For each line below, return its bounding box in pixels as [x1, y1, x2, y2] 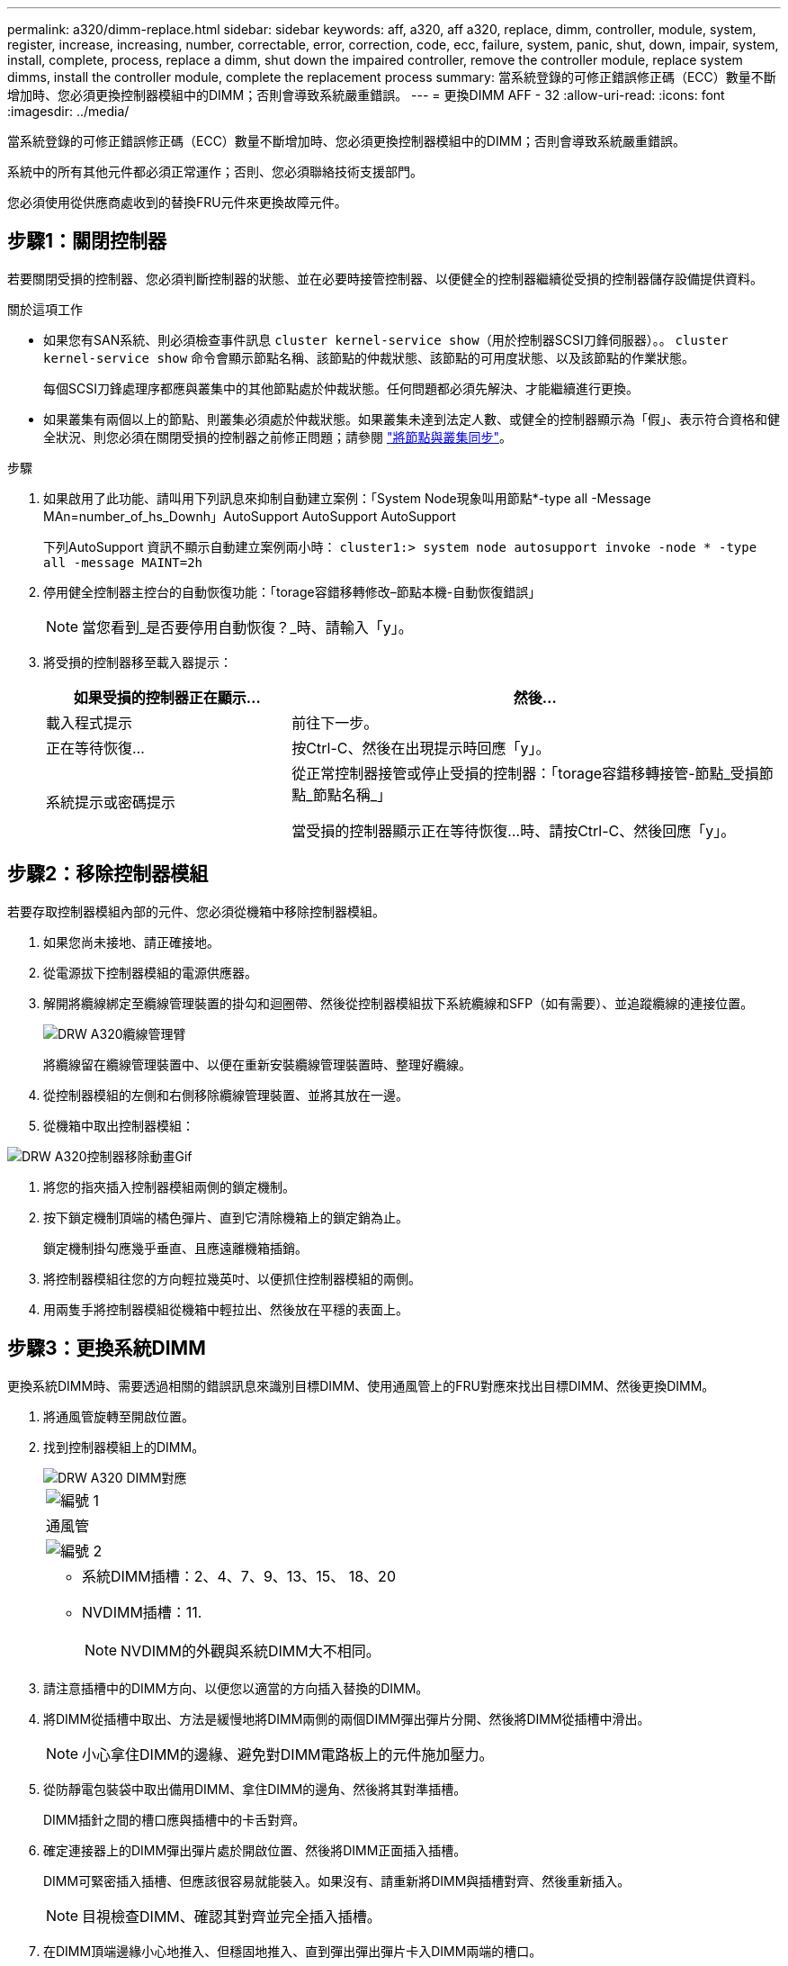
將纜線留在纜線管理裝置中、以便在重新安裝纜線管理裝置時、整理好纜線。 [43, 1056, 471, 1072]
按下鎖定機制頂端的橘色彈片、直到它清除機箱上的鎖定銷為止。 [43, 1209, 408, 1225]
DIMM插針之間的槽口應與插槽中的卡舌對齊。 [43, 1811, 306, 1827]
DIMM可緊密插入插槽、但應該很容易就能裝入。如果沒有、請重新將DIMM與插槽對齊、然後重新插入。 [43, 1872, 631, 1889]
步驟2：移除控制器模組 [7, 862, 209, 886]
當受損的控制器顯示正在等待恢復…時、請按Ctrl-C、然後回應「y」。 [291, 821, 736, 840]
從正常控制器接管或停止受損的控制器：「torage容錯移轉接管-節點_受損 [291, 763, 759, 782]
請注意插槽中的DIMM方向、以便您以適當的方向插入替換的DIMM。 [43, 1680, 429, 1696]
